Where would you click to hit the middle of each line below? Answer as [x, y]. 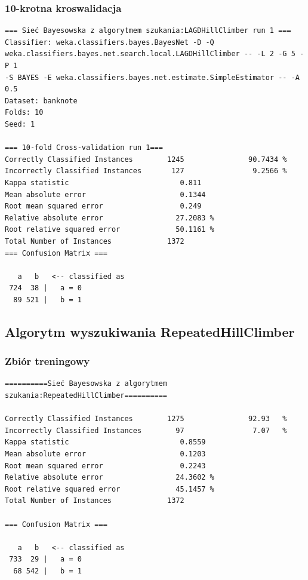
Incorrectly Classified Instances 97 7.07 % [146, 430]
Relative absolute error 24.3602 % [110, 478]
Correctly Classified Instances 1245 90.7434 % [146, 159]
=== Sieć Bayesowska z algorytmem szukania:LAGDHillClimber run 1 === [148, 31]
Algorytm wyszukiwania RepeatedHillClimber [150, 331]
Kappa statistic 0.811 [103, 182]
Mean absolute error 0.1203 [105, 454]
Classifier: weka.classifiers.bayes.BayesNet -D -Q [110, 42]
